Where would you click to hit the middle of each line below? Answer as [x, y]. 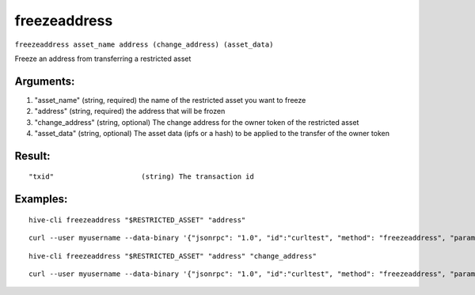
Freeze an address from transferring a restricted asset [103, 59]
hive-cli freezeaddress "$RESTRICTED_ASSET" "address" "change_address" [173, 256]
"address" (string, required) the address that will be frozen [130, 112]
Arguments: [45, 81]
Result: [32, 155]
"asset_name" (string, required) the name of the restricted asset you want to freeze [170, 100]
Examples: [41, 199]
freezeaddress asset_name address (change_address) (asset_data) [144, 44]
